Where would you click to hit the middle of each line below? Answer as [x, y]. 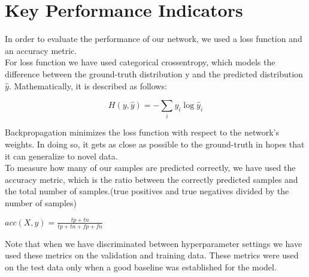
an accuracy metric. [41, 50]
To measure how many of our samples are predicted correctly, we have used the [150, 168]
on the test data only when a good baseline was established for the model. [141, 267]
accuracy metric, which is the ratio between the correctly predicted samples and [152, 179]
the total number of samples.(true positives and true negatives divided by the [147, 191]
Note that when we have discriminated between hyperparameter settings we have [154, 243]
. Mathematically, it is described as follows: [88, 85]
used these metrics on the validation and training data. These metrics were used [152, 255]
